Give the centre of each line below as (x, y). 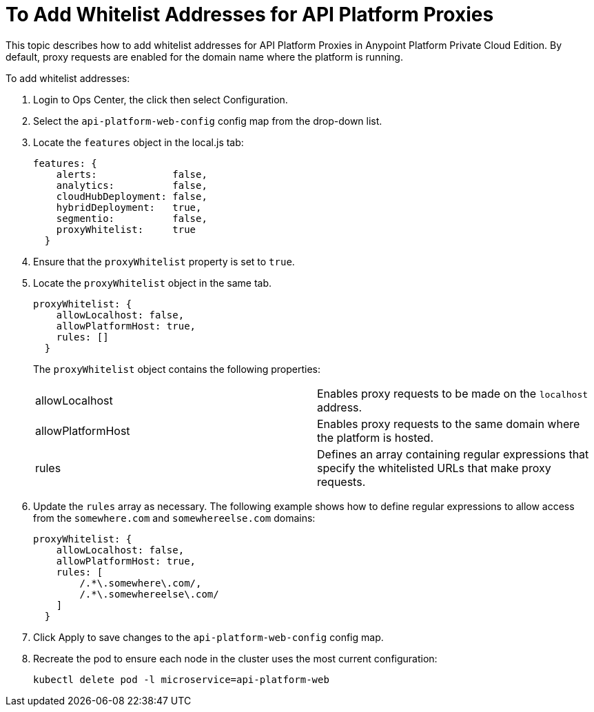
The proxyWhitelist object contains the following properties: (177, 369)
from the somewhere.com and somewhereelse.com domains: (174, 518)
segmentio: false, (132, 218)
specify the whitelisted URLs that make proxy (434, 468)
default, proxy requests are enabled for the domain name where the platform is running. (204, 57)
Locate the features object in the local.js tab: (139, 142)
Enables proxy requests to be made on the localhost (453, 393)
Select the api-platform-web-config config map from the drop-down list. (208, 121)
